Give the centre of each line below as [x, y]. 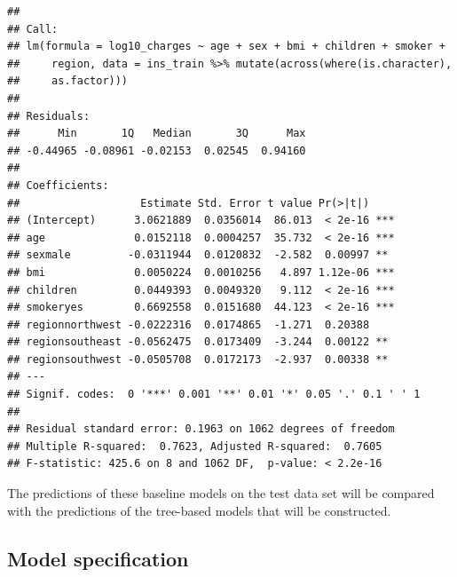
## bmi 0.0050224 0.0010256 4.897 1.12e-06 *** [201, 272]
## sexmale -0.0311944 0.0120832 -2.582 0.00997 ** [198, 255]
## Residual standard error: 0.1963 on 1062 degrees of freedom [201, 429]
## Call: [33, 29]
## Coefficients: [58, 185]
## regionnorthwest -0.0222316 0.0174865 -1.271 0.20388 [189, 324]
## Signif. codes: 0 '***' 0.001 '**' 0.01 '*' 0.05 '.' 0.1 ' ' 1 [214, 395]
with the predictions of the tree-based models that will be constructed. [199, 510]
